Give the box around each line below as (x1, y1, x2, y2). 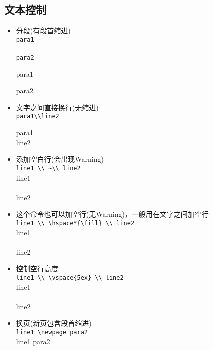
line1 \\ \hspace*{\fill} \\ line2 (16, 219, 135, 227)
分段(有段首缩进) (16, 25, 71, 36)
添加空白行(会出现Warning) (16, 154, 104, 164)
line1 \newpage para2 (16, 329, 88, 336)
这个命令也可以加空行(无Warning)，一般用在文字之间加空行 (16, 209, 209, 219)
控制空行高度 (16, 263, 58, 274)
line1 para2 (16, 336, 50, 346)
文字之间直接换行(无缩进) (16, 102, 99, 112)
